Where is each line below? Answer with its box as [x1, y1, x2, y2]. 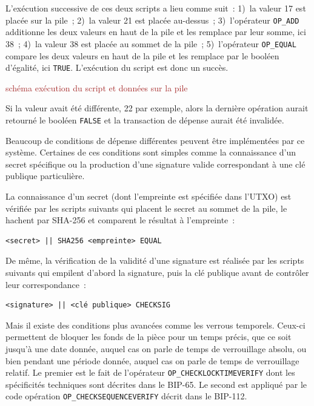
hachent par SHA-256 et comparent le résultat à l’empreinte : [5, 214, 235, 226]
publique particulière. [5, 169, 85, 182]
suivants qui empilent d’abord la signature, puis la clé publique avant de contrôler [5, 266, 309, 278]
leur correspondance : [5, 278, 86, 290]
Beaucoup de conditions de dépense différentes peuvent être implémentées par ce [5, 134, 305, 146]
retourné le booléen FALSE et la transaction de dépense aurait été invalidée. [5, 113, 284, 126]
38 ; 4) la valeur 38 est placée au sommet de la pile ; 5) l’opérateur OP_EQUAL [5, 37, 296, 50]
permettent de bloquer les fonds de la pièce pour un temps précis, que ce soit [5, 330, 292, 343]
